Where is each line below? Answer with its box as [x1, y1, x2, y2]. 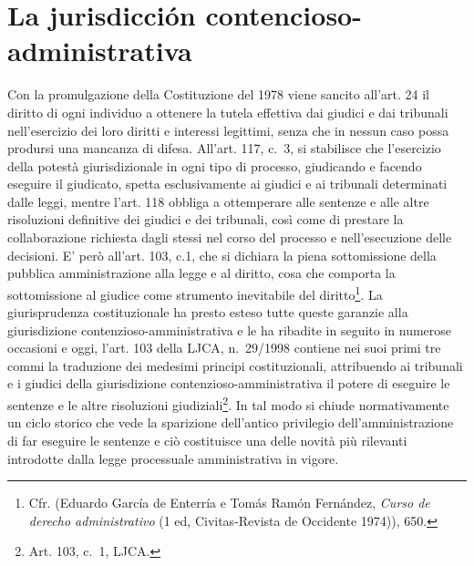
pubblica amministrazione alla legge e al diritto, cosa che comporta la [7, 263, 396, 283]
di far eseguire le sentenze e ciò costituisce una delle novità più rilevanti [7, 430, 407, 449]
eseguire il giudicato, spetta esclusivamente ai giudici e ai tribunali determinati [7, 174, 448, 193]
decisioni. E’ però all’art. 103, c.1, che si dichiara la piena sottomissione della [7, 245, 437, 264]
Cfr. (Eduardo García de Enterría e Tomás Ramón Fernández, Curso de [28, 493, 430, 512]
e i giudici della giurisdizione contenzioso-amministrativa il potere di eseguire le [7, 374, 450, 393]
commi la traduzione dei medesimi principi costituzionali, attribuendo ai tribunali [7, 355, 463, 375]
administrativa [7, 32, 192, 69]
